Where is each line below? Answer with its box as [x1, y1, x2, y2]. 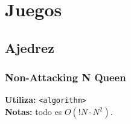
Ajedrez [5, 38, 54, 57]
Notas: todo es [5, 105, 62, 118]
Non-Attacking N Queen [5, 70, 126, 85]
